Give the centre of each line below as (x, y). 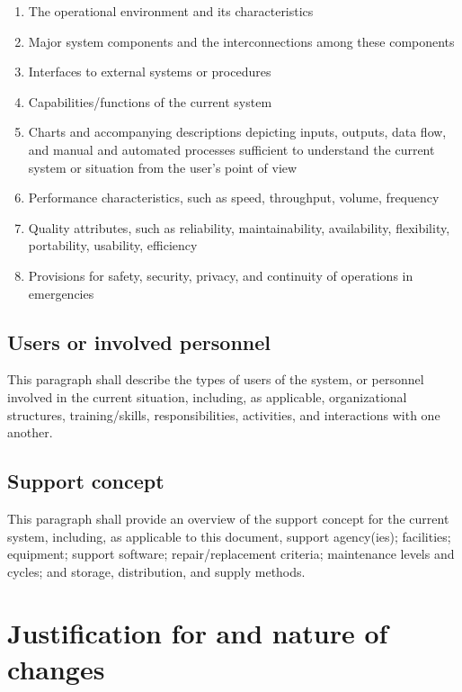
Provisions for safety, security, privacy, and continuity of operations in (221, 275)
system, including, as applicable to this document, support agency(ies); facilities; (229, 536)
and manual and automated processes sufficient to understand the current (231, 149)
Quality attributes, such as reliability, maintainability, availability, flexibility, (239, 227)
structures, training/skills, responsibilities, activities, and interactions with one (224, 414)
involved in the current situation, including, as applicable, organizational (207, 396)
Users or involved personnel (139, 342)
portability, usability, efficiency (113, 245)
